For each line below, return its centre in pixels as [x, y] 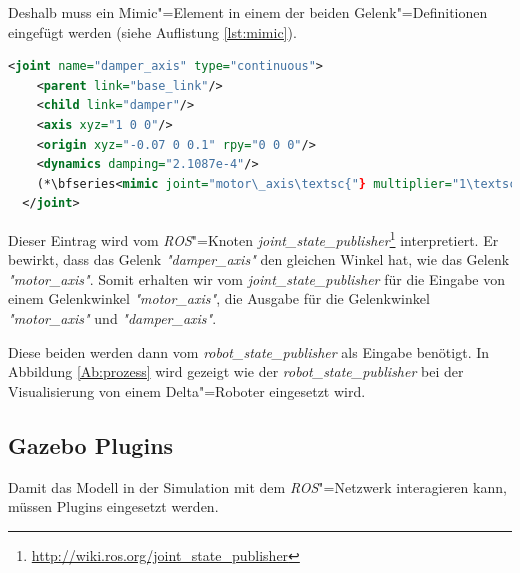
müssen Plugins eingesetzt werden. [113, 506]
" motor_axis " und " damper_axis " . [112, 317]
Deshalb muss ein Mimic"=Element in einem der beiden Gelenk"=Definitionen [248, 12]
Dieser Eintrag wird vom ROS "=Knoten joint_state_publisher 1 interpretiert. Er [253, 238]
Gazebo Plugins [91, 444]
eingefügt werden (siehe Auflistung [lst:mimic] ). [152, 31]
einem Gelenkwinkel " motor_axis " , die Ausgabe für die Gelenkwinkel [219, 298]
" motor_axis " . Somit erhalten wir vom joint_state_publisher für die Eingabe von [257, 278]
